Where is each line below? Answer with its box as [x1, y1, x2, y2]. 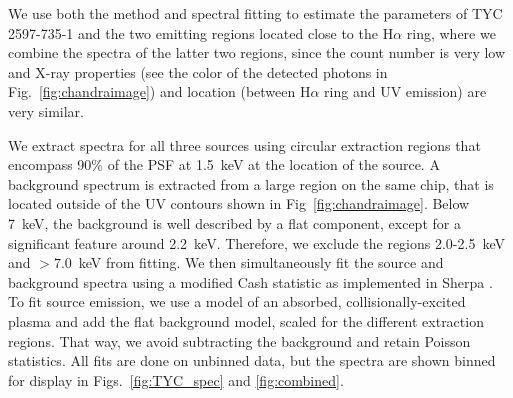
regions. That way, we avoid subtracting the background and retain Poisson [8, 330, 471, 351]
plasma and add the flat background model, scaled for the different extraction [8, 310, 484, 331]
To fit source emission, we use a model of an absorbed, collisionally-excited [8, 291, 466, 312]
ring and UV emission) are [324, 81, 487, 102]
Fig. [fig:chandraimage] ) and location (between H [8, 81, 311, 102]
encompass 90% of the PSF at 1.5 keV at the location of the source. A [8, 154, 440, 175]
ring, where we [406, 22, 496, 43]
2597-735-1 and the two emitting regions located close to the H [8, 22, 394, 43]
